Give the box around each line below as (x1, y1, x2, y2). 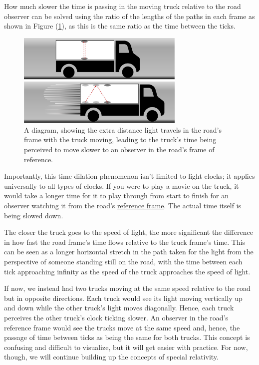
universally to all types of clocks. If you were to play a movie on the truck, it (4, 180, 239, 191)
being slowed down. (4, 210, 63, 220)
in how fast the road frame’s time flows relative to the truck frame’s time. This (4, 236, 246, 247)
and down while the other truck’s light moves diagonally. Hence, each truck (4, 302, 234, 313)
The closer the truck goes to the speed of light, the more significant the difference (4, 227, 253, 237)
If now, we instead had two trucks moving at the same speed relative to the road (4, 283, 251, 293)
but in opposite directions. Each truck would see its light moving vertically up (4, 292, 243, 303)
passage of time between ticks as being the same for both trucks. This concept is (4, 332, 250, 342)
